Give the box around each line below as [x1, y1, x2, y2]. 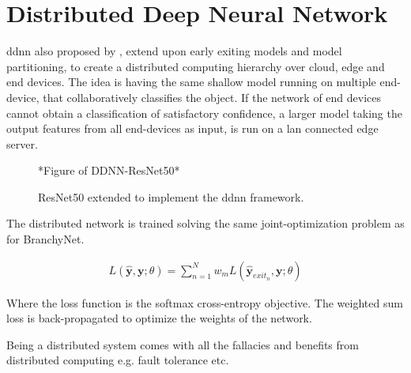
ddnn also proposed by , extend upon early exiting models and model [6, 43, 342, 59]
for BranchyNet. [6, 231, 85, 247]
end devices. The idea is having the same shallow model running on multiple [6, 73, 376, 90]
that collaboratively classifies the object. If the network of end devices [43, 89, 382, 105]
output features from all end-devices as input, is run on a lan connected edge [6, 120, 379, 137]
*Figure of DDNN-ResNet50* [38, 162, 180, 179]
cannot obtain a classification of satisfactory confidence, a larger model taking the [6, 104, 402, 121]
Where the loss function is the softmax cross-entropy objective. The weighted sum [6, 294, 403, 311]
